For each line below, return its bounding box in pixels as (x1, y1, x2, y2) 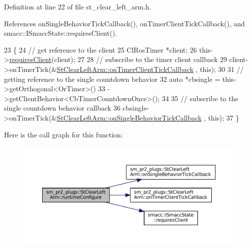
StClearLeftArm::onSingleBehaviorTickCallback (57, 112, 202, 123)
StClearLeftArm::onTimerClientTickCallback (57, 63, 193, 74)
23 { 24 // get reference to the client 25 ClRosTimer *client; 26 (4, 44, 197, 55)
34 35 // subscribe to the (162, 93, 239, 103)
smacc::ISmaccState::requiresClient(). (4, 28, 117, 38)
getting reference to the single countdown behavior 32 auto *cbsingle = (4, 73, 220, 84)
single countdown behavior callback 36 (4, 103, 121, 113)
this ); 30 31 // (200, 63, 244, 74)
